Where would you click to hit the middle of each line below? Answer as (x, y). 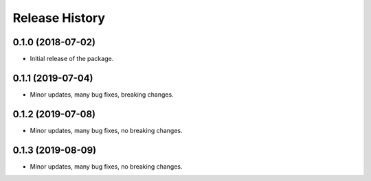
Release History (59, 18)
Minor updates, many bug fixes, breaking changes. (102, 94)
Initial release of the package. (72, 59)
